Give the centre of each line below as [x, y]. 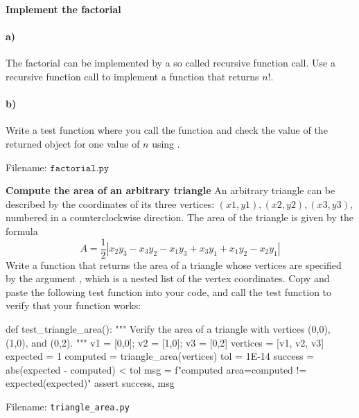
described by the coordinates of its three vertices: [110, 203]
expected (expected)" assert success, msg [90, 383]
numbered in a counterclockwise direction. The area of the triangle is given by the [179, 217]
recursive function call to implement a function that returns [132, 76]
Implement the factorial [63, 9]
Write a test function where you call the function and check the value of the [167, 130]
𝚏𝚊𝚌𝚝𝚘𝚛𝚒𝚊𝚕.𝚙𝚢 [80, 168]
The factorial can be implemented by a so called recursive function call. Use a [170, 63]
